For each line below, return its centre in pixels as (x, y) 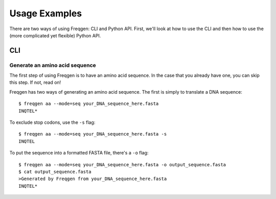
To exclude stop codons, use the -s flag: (52, 122)
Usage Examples (46, 13)
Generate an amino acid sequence (53, 65)
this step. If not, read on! (35, 82)
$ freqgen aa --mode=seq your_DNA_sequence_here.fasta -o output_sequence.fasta (122, 164)
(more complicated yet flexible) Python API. (55, 35)
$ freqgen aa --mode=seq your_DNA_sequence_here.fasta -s (93, 134)
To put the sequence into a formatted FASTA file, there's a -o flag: (79, 153)
